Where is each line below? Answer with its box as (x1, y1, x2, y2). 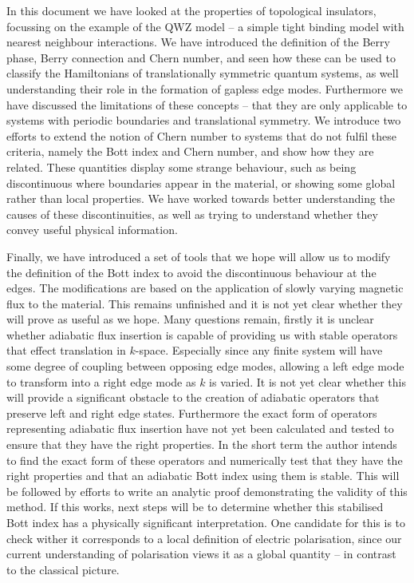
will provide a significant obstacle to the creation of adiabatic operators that (6, 389, 380, 406)
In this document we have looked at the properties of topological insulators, (6, 2, 377, 18)
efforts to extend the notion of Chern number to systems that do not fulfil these (6, 127, 396, 144)
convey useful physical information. (6, 221, 178, 238)
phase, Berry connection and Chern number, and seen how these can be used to (6, 49, 396, 65)
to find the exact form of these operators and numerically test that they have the (6, 451, 403, 468)
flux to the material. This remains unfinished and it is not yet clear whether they (6, 295, 403, 311)
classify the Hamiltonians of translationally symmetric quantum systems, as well (6, 65, 399, 81)
